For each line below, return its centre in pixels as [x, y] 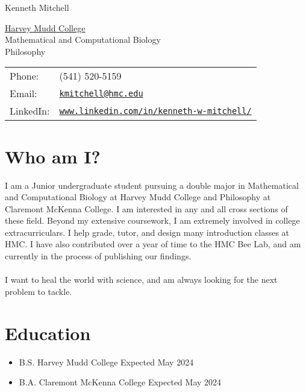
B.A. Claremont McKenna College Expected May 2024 [120, 382]
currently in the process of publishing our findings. [98, 256]
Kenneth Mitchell [37, 7]
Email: [23, 93]
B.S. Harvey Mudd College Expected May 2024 [106, 362]
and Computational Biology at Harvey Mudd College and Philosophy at [138, 197]
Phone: [24, 76]
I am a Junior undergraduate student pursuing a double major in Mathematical [152, 185]
